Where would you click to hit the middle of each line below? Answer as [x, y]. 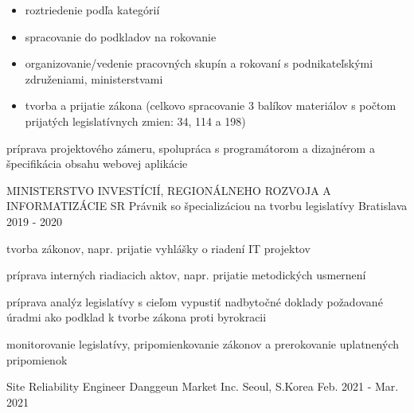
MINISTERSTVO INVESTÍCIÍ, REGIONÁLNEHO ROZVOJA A [169, 190]
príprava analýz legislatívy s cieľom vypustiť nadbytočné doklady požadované [195, 301]
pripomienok [37, 359]
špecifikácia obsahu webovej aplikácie [97, 164]
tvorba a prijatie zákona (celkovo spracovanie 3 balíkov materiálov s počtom [211, 105]
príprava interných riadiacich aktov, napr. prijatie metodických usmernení [186, 275]
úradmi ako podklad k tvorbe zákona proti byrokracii [137, 317]
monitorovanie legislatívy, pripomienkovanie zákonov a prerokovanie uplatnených [203, 343]
